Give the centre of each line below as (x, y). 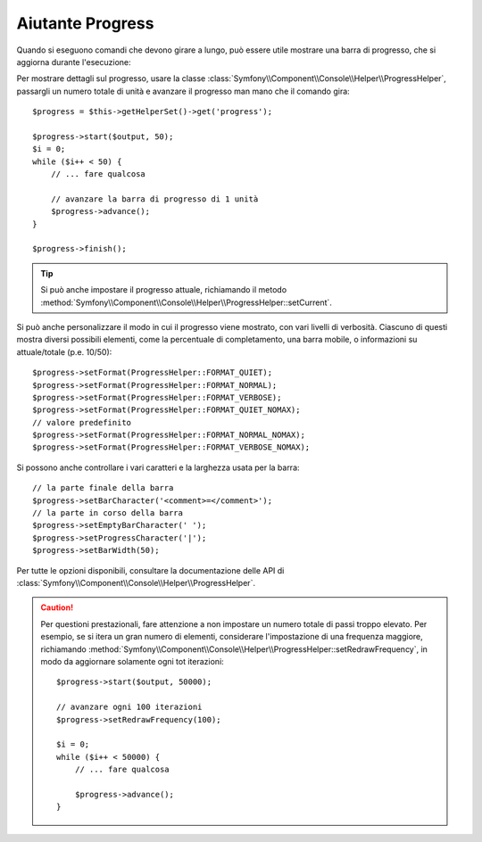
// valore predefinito (82, 422)
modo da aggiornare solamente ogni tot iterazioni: (133, 661)
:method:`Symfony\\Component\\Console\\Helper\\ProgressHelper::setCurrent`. (186, 302)
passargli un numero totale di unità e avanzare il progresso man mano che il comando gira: (183, 91)
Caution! (57, 607)
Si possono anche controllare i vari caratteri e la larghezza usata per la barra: (158, 467)
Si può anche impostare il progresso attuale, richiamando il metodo (164, 290)
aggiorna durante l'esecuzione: (74, 62)
